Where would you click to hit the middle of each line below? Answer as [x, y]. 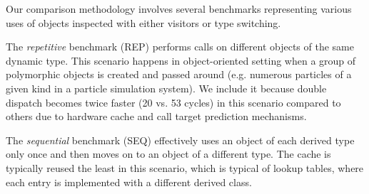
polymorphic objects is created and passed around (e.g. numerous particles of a [179, 74]
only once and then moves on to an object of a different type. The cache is [168, 154]
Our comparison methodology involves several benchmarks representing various [179, 9]
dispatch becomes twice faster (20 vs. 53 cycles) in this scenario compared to [173, 102]
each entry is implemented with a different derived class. [129, 182]
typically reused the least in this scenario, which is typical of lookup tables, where [185, 167]
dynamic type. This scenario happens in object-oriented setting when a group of [181, 60]
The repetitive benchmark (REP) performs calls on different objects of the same [180, 47]
